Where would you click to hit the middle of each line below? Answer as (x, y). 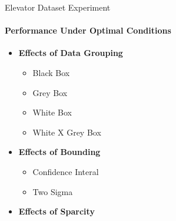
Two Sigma (53, 191)
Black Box (51, 72)
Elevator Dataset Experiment (58, 7)
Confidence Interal (66, 171)
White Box (52, 112)
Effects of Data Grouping (71, 53)
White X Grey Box (67, 132)
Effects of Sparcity (57, 211)
